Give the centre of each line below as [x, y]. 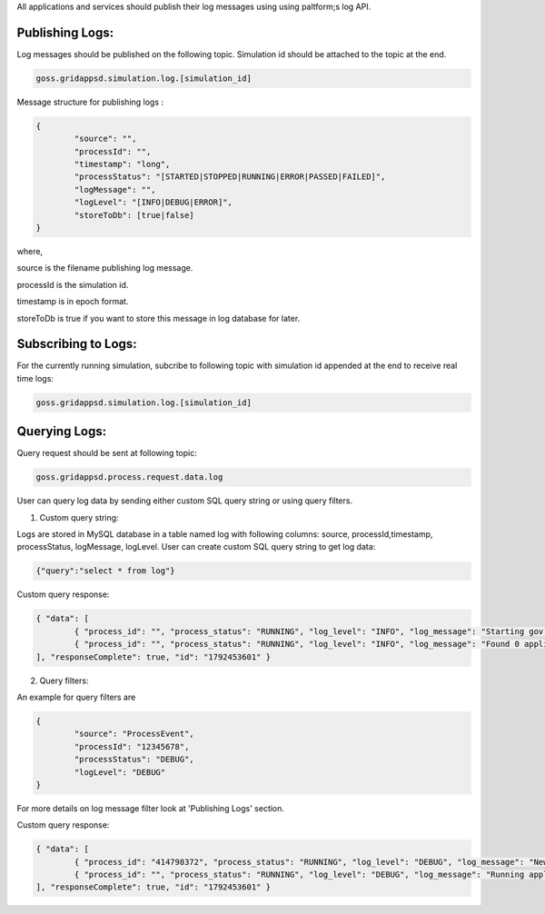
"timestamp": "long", [122, 164]
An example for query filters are [76, 697]
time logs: [35, 378]
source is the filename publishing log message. [105, 268]
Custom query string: [79, 517]
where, [30, 251]
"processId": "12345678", [132, 746]
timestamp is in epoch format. [73, 302]
